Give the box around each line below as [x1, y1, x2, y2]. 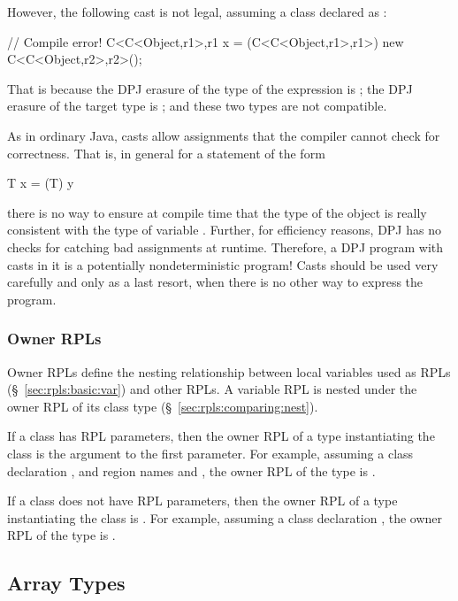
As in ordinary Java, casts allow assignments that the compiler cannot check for [7, 126, 440, 144]
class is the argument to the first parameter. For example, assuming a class [7, 443, 414, 462]
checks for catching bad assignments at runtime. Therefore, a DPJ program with [7, 237, 444, 256]
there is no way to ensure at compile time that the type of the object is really [7, 203, 427, 221]
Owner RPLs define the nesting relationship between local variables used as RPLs [7, 362, 451, 381]
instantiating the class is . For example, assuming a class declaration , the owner [7, 508, 443, 527]
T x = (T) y [7, 173, 74, 192]
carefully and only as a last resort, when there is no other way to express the [7, 273, 424, 291]
